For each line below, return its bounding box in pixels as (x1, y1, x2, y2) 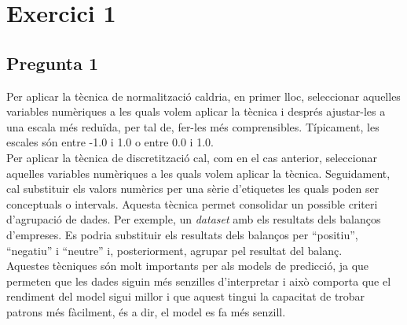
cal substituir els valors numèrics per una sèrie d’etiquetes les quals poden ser (6, 180, 379, 197)
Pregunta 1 (6, 50, 99, 75)
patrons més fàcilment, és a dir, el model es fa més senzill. (6, 303, 286, 319)
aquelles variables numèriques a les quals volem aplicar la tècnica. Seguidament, (6, 164, 390, 181)
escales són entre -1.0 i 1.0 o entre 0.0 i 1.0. (6, 134, 214, 150)
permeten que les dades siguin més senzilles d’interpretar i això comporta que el (6, 272, 391, 289)
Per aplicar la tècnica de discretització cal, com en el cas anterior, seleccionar (6, 149, 377, 165)
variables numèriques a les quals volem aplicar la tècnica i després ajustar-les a (6, 103, 386, 120)
